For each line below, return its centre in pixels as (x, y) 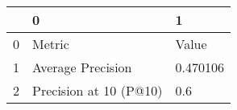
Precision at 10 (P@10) (98, 90)
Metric (51, 44)
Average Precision (82, 67)
